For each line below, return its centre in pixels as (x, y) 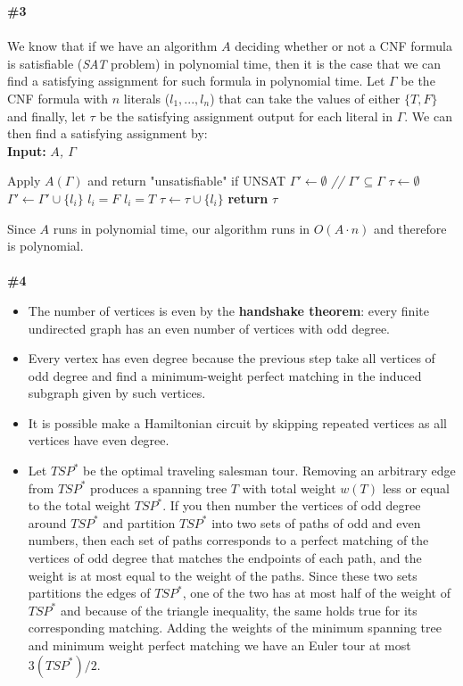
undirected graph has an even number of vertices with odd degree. (209, 328)
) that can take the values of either (305, 98)
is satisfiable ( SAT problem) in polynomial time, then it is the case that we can (224, 63)
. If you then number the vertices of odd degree (292, 505)
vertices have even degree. (99, 440)
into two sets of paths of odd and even (316, 522)
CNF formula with (58, 98)
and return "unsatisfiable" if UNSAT (187, 181)
